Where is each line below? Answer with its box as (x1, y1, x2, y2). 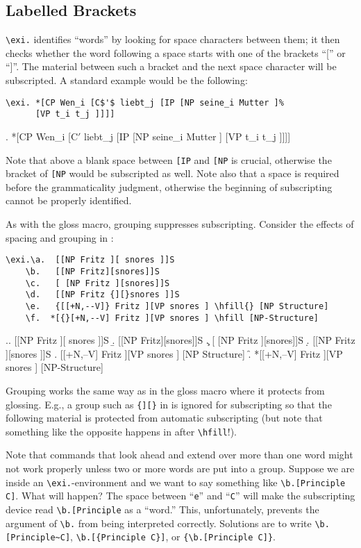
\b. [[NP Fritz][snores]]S (25, 266, 160, 276)
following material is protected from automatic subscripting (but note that (6, 410, 323, 425)
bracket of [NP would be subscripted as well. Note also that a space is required (6, 166, 339, 181)
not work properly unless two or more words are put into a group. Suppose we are (6, 461, 355, 476)
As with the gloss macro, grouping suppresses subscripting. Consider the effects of (6, 217, 354, 231)
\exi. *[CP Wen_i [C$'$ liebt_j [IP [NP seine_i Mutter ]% (6, 97, 284, 108)
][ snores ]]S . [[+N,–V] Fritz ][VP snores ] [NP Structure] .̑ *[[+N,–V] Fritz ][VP (6, 346, 343, 360)
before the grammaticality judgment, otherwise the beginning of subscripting (6, 179, 333, 194)
